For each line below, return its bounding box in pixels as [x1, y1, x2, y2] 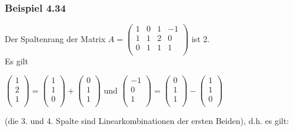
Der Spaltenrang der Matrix [5, 32, 106, 44]
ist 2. [191, 32, 210, 44]
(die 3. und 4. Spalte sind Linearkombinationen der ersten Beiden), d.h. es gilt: [5, 115, 289, 127]
